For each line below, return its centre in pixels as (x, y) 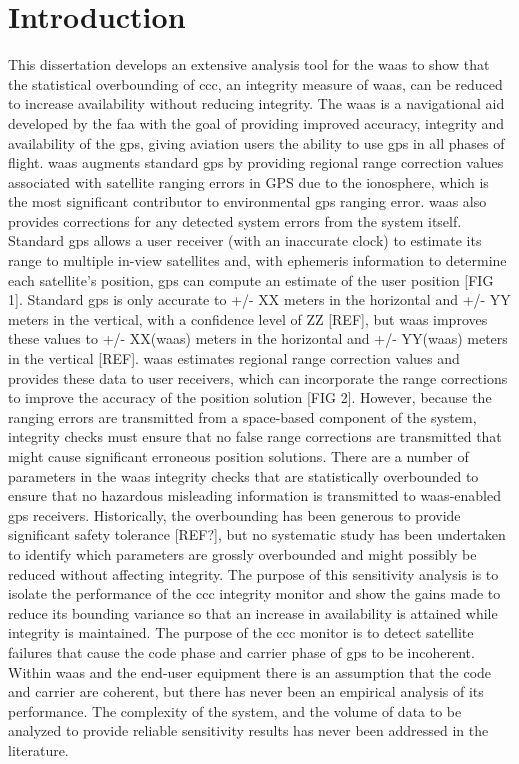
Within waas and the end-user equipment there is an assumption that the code (250, 671)
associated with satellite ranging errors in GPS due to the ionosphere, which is (248, 181)
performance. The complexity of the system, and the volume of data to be (235, 710)
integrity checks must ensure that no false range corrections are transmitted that (255, 436)
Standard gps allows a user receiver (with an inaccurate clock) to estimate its (245, 240)
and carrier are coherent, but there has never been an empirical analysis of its (246, 691)
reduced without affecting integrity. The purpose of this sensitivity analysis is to (253, 573)
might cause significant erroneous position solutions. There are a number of (238, 456)
